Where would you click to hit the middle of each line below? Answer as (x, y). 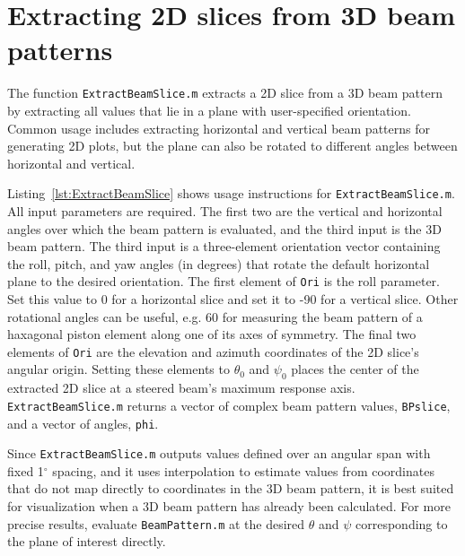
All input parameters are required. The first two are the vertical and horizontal (225, 211)
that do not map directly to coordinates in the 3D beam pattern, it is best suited (231, 488)
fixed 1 (26, 470)
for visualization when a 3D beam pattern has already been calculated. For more (229, 506)
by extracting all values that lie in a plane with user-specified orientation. (209, 110)
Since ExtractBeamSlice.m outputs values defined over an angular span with (219, 453)
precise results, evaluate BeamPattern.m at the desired (156, 523)
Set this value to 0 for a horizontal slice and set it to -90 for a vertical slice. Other (233, 299)
